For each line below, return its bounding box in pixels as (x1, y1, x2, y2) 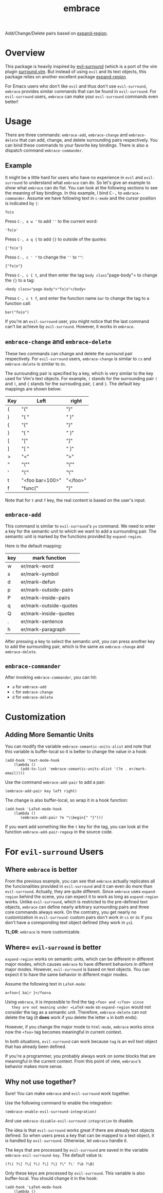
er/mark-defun (20, 578, 55, 585)
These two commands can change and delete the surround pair (5, 350, 133, 356)
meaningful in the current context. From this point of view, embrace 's (5, 1058, 141, 1064)
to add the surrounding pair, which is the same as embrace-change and (5, 643, 145, 649)
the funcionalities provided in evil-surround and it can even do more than (5, 883, 153, 889)
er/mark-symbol (20, 570, 59, 577)
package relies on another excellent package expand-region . (5, 74, 127, 80)
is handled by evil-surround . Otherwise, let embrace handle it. (5, 1138, 128, 1143)
